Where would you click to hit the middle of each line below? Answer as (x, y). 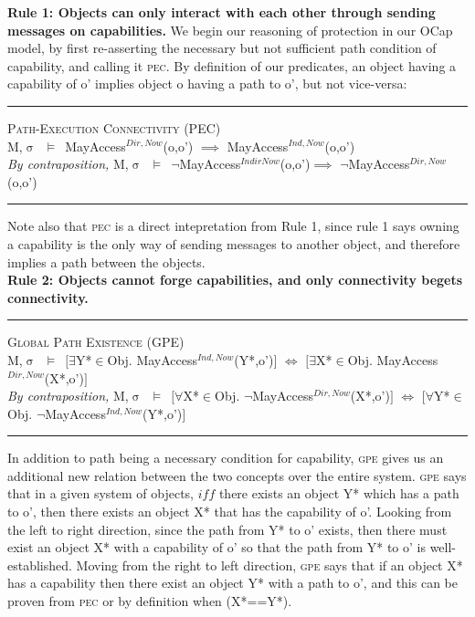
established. (40, 565)
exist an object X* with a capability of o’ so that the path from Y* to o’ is (216, 547)
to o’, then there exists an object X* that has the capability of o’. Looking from (230, 512)
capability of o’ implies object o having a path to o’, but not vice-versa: (207, 84)
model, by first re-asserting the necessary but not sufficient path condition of (222, 48)
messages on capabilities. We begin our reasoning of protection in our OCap (230, 30)
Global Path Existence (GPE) (96, 342)
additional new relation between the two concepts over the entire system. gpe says (237, 475)
